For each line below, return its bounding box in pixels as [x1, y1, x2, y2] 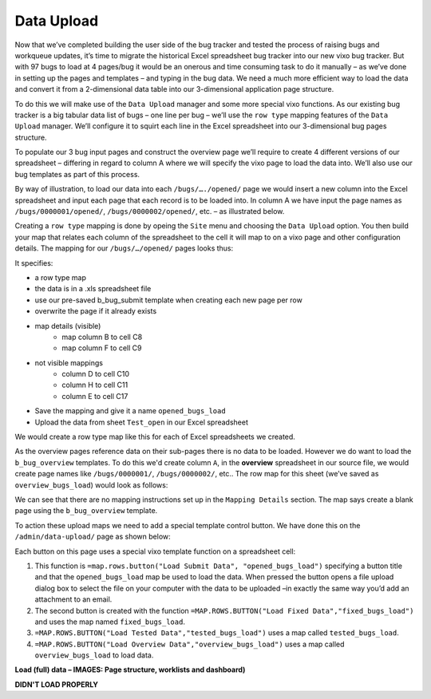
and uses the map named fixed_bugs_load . [34, 617, 185, 626]
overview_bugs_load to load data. [34, 650, 154, 660]
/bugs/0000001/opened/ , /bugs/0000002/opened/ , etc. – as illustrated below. [14, 207, 285, 216]
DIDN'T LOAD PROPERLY [14, 679, 99, 689]
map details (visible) [34, 321, 101, 330]
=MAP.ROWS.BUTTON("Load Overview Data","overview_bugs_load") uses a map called [34, 639, 345, 649]
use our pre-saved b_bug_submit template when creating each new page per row [34, 295, 302, 305]
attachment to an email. [34, 594, 113, 604]
